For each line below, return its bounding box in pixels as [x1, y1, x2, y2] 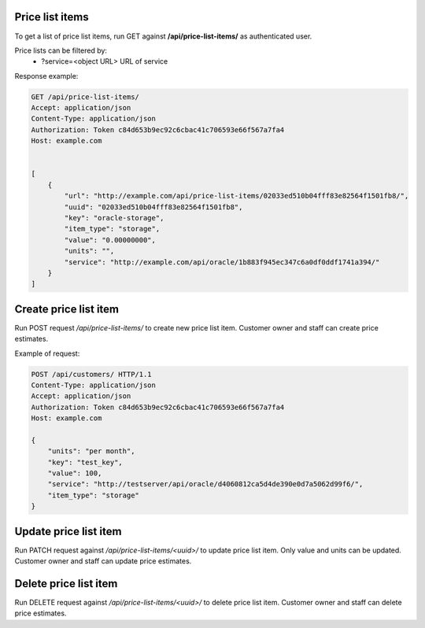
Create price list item [14, 302, 120, 316]
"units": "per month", [47, 447, 135, 456]
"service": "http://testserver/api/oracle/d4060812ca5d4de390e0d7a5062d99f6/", [47, 480, 364, 489]
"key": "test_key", [47, 457, 124, 467]
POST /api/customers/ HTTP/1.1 [31, 370, 153, 379]
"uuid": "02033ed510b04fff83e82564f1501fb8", [64, 202, 243, 212]
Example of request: [14, 349, 80, 358]
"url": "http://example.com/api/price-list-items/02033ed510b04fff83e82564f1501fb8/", [64, 191, 409, 201]
